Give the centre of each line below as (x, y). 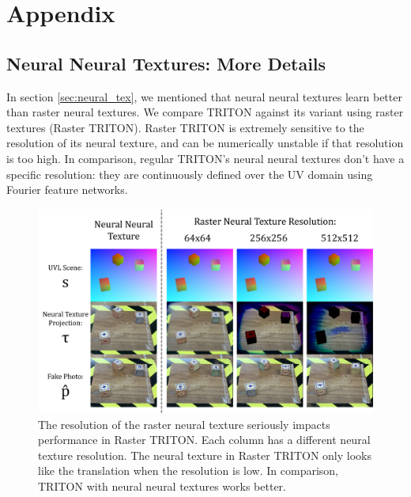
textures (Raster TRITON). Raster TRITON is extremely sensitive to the (185, 127)
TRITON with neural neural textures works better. (162, 486)
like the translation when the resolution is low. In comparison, (188, 470)
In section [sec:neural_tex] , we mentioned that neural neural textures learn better (204, 96)
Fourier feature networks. (67, 190)
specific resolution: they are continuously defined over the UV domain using (190, 174)
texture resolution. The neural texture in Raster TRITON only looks (205, 455)
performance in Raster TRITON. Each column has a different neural (204, 440)
